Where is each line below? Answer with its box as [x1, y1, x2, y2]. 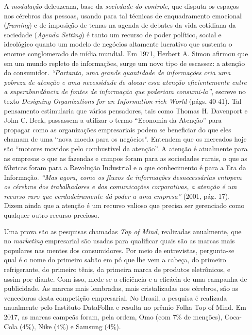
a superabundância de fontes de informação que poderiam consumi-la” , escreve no [4, 86, 246, 96]
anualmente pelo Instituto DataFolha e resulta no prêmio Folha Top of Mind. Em [4, 302, 246, 312]
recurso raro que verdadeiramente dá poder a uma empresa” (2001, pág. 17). [4, 191, 230, 201]
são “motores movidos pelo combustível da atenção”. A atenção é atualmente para [4, 143, 248, 153]
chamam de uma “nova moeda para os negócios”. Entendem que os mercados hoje [4, 134, 247, 144]
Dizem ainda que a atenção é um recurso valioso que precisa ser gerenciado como [4, 200, 245, 210]
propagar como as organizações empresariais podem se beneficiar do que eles [4, 124, 231, 134]
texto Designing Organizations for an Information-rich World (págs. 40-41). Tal [4, 96, 242, 106]
